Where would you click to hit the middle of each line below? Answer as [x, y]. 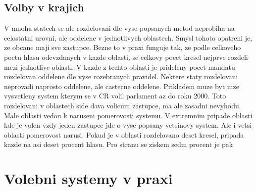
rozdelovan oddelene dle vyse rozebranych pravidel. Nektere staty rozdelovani [121, 76]
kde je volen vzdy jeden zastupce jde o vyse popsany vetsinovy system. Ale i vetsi [128, 125]
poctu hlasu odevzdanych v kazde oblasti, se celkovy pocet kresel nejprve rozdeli [126, 57]
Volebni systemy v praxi [88, 178]
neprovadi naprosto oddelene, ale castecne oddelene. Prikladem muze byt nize [122, 86]
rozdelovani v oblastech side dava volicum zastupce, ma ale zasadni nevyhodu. [123, 105]
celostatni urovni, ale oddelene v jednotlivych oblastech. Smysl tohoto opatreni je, [128, 37]
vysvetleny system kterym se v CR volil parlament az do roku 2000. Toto [115, 96]
